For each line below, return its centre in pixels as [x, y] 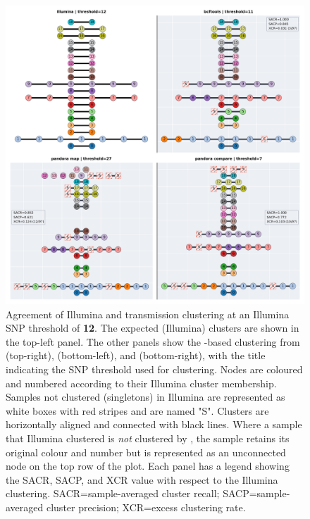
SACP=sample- [256, 493]
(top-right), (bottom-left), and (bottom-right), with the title [136, 355]
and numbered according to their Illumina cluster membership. [141, 383]
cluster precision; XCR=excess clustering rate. [146, 507]
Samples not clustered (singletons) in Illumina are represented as [145, 397]
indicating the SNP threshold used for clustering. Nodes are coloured [154, 369]
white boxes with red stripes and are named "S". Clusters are [137, 410]
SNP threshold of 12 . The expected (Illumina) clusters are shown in [153, 328]
